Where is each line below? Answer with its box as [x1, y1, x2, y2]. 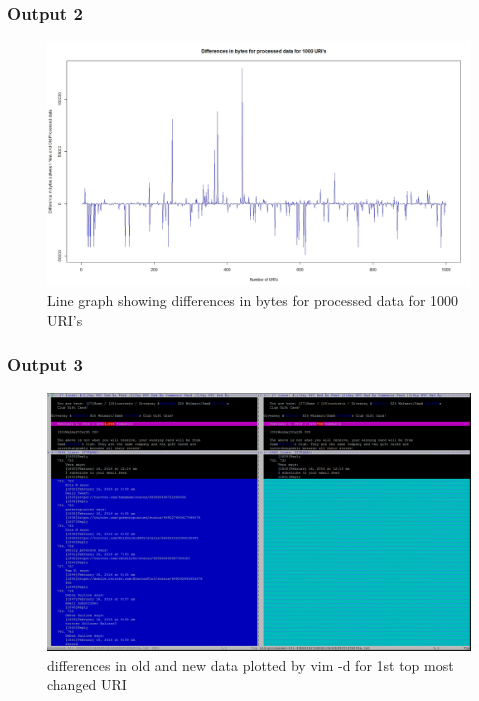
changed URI [47, 674, 127, 695]
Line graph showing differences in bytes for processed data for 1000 [47, 290, 459, 311]
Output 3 [7, 352, 83, 377]
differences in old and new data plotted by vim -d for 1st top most [47, 654, 454, 675]
